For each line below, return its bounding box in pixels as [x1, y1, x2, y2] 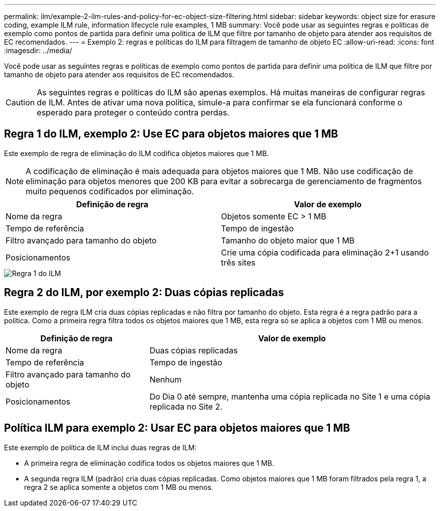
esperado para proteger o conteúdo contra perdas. [37, 107, 230, 117]
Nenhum [149, 374, 182, 385]
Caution [6, 97, 35, 107]
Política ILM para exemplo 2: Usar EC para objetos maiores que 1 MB [4, 422, 350, 435]
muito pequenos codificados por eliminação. [26, 186, 194, 196]
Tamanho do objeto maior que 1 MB [221, 235, 355, 245]
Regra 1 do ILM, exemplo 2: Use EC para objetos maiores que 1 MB [4, 127, 338, 141]
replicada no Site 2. [149, 401, 223, 412]
